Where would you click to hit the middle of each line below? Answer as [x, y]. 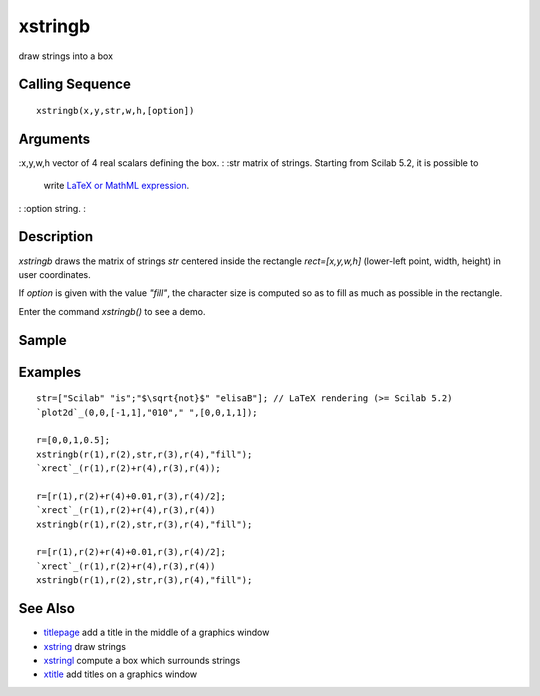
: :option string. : [52, 208]
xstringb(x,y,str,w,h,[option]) [115, 110]
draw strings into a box [66, 56]
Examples [50, 371]
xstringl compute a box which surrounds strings [142, 660]
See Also [46, 608]
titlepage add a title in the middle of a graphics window [156, 632]
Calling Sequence [75, 84]
